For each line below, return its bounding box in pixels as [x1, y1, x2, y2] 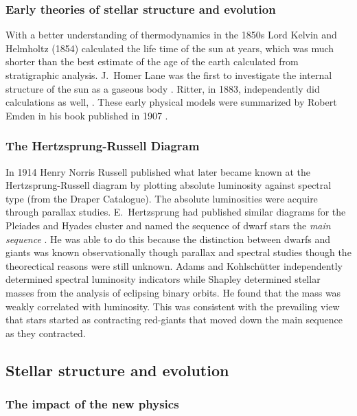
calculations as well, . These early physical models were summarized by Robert [5, 95, 337, 109]
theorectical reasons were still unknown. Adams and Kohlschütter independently [5, 258, 343, 273]
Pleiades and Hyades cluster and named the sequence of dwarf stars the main [5, 218, 331, 232]
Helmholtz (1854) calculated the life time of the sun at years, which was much [5, 41, 334, 55]
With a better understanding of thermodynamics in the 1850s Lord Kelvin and [5, 27, 337, 42]
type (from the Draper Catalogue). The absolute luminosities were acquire [5, 191, 318, 205]
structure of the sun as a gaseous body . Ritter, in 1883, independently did [5, 81, 320, 95]
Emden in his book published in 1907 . [5, 108, 168, 122]
